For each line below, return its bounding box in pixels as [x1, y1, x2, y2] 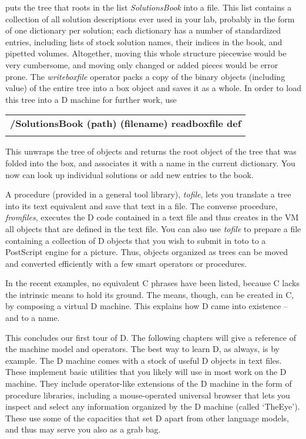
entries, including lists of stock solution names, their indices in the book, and [5, 35, 283, 48]
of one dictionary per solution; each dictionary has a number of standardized [5, 24, 281, 36]
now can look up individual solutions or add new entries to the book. [5, 168, 254, 180]
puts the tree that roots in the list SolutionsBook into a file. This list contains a [5, 1, 292, 13]
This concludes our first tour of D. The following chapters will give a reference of [5, 331, 296, 343]
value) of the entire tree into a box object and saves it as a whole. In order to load [5, 82, 301, 94]
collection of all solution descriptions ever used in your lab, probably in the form [5, 12, 295, 25]
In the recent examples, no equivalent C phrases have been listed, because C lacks [5, 277, 300, 289]
